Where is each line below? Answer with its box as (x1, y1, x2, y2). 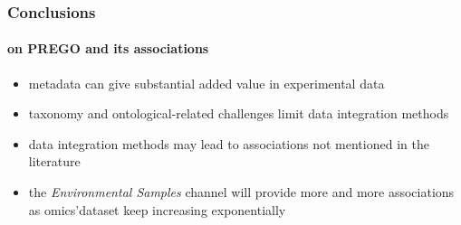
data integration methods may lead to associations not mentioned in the (28, 134, 429, 153)
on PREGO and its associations (7, 39, 209, 58)
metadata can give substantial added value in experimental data (28, 73, 385, 92)
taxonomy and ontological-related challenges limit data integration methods (28, 104, 449, 123)
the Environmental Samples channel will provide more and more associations (28, 183, 455, 202)
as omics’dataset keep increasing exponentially (28, 200, 286, 219)
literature (28, 152, 81, 171)
